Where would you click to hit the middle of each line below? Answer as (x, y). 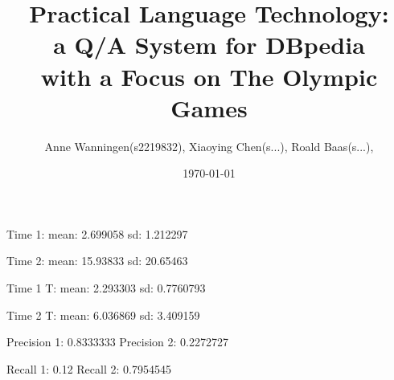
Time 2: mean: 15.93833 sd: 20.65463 (97, 261)
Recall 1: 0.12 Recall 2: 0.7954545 (89, 368)
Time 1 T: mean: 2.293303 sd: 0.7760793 (106, 288)
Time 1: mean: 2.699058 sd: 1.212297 (97, 233)
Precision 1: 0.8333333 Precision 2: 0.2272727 (117, 342)
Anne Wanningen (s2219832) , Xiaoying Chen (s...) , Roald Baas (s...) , (209, 146)
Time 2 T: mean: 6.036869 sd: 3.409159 (103, 315)
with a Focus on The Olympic (209, 76)
